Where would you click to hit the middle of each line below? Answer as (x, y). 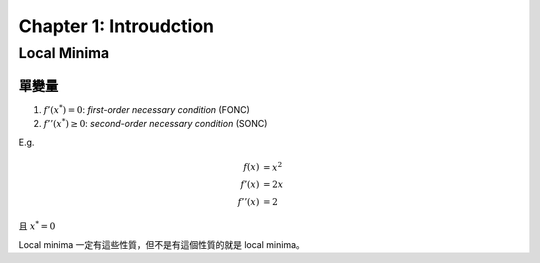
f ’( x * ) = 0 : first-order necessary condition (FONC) (146, 109)
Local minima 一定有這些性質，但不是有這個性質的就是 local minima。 (161, 244)
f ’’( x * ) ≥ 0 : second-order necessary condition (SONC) (155, 123)
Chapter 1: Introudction (116, 26)
